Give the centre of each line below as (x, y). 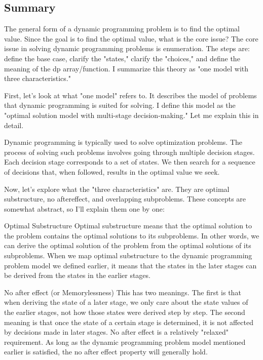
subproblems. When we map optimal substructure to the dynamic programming (128, 255)
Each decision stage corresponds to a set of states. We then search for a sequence (130, 162)
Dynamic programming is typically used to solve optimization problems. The (123, 142)
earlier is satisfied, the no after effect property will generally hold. (106, 352)
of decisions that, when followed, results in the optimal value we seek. (112, 171)
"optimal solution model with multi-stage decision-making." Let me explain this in (131, 115)
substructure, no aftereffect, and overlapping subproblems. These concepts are (125, 199)
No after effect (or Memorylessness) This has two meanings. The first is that (123, 292)
